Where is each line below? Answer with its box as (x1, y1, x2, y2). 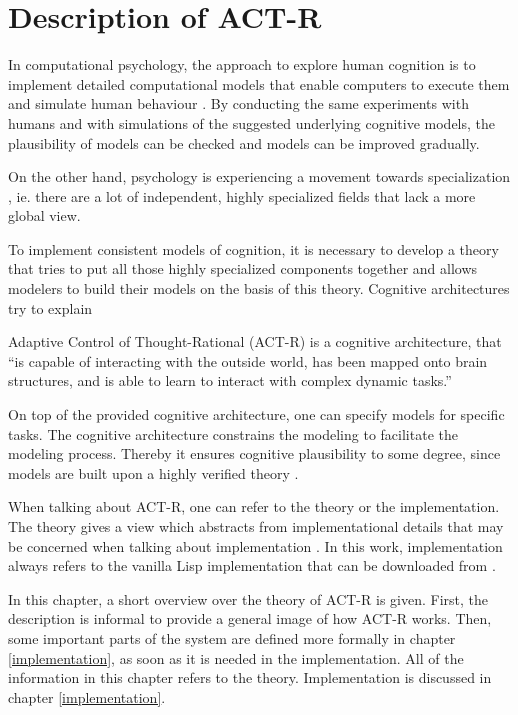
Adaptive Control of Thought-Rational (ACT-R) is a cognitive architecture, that (8, 331, 502, 352)
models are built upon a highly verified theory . (8, 462, 299, 483)
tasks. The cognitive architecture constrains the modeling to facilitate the (8, 423, 458, 444)
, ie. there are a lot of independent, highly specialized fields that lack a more (8, 185, 476, 206)
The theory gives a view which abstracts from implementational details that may (8, 516, 504, 536)
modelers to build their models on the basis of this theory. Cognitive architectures (8, 278, 510, 299)
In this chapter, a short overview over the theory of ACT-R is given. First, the (8, 588, 489, 609)
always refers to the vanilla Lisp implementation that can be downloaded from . (8, 555, 496, 576)
